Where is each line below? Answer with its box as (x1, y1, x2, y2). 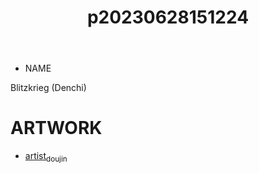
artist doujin (24, 150, 68, 164)
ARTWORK (10, 117, 103, 140)
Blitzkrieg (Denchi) (10, 82, 87, 94)
